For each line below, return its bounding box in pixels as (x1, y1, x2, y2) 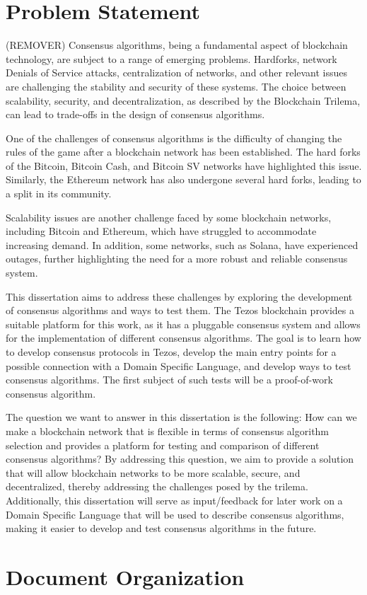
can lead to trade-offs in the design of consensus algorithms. (6, 107, 265, 122)
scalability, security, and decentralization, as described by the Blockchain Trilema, (6, 93, 361, 108)
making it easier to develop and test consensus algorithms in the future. (6, 521, 317, 536)
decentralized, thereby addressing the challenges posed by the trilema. (6, 479, 308, 494)
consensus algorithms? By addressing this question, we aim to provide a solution (6, 451, 354, 466)
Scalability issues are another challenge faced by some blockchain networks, (6, 209, 332, 224)
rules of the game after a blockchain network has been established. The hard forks (6, 144, 361, 159)
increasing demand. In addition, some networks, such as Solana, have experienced (6, 237, 359, 252)
